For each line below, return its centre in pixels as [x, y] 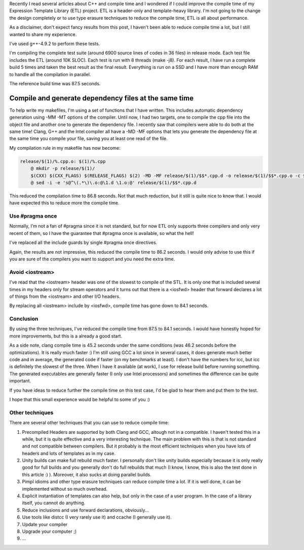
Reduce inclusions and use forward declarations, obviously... [85, 510]
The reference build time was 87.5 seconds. [55, 83]
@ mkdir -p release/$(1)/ [63, 168]
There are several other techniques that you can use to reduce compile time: [89, 423]
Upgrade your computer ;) [49, 531]
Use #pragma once [33, 216]
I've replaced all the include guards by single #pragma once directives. [83, 243]
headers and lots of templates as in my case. [69, 453]
